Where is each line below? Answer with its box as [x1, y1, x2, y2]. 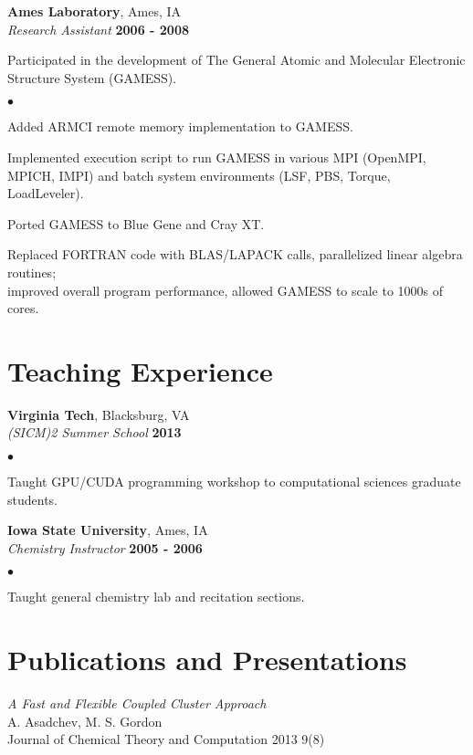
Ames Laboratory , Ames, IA [7, 2, 182, 20]
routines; [7, 262, 57, 281]
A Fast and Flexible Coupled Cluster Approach [7, 694, 267, 713]
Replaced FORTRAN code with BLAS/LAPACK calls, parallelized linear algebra [7, 245, 463, 264]
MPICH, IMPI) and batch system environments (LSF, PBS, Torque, [7, 165, 391, 184]
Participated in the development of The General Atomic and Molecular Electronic [7, 50, 466, 69]
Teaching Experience [7, 351, 273, 389]
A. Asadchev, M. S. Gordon [7, 711, 163, 730]
